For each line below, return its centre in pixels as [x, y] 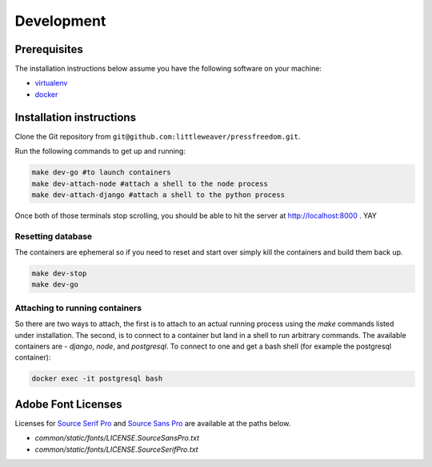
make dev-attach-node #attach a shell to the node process [150, 183]
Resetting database [54, 236]
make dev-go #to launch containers [101, 173]
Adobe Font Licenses [68, 404]
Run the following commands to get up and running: [100, 151]
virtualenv [51, 83]
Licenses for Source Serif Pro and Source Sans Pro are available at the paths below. [153, 423]
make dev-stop [59, 274]
